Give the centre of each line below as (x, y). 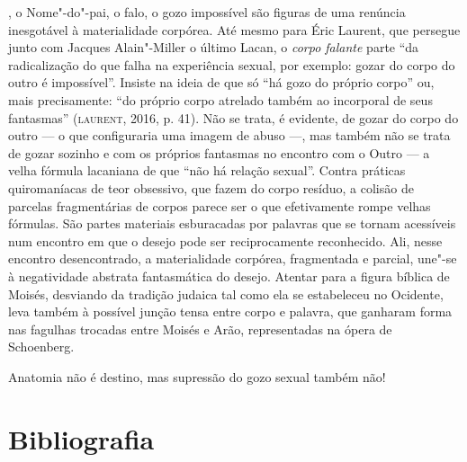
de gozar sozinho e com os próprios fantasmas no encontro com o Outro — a (219, 152)
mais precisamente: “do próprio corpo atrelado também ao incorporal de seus (220, 99)
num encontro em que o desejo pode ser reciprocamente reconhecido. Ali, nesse (225, 240)
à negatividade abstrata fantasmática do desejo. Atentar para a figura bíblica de (229, 275)
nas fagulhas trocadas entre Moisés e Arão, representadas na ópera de (200, 329)
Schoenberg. (41, 346)
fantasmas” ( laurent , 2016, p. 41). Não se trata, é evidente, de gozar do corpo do (233, 117)
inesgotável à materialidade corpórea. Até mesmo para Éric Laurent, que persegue (234, 29)
